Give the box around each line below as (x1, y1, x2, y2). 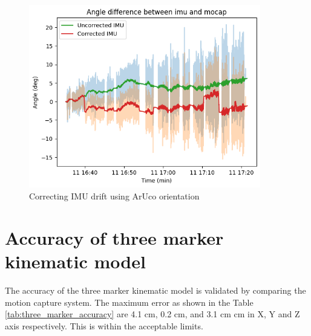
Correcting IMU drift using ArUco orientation (29, 190, 200, 202)
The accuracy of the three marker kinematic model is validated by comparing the (5, 283, 306, 296)
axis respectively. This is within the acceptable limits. (5, 319, 203, 332)
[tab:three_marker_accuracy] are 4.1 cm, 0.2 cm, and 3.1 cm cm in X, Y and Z (5, 308, 300, 320)
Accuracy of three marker (5, 225, 224, 250)
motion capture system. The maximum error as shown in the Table (5, 296, 254, 308)
